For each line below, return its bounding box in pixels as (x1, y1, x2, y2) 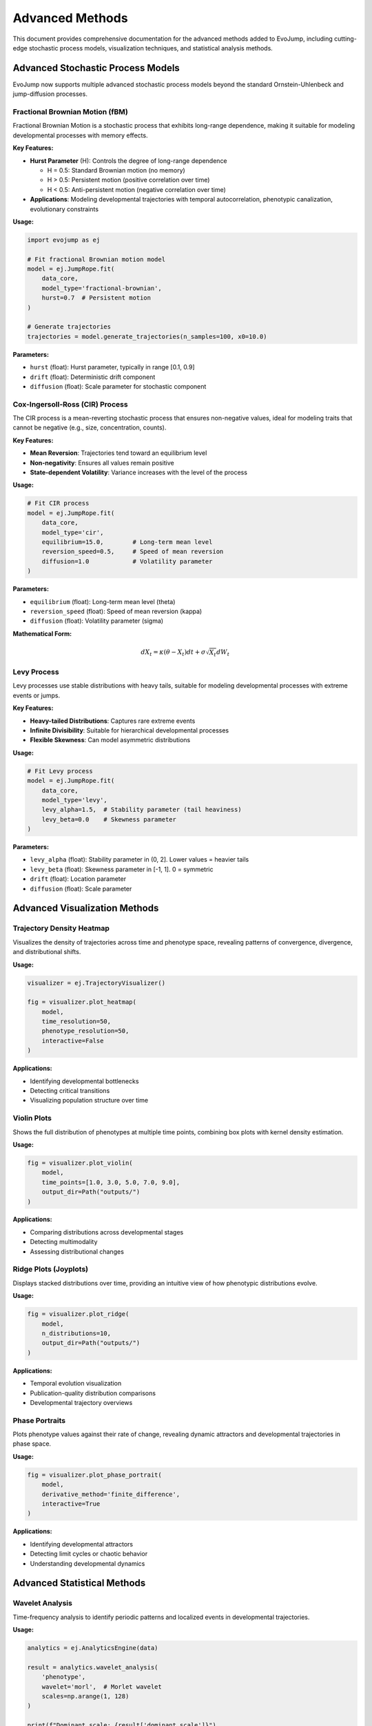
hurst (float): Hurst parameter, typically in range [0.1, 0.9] (30, 363, 196, 371)
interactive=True (41, 1500, 101, 1508)
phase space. (12, 1439, 52, 1448)
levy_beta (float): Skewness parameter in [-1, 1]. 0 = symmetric (30, 865, 214, 873)
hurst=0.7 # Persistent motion (41, 294, 152, 302)
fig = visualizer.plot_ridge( (27, 1310, 130, 1318)
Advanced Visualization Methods (12, 902, 159, 914)
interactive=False (41, 1036, 104, 1045)
